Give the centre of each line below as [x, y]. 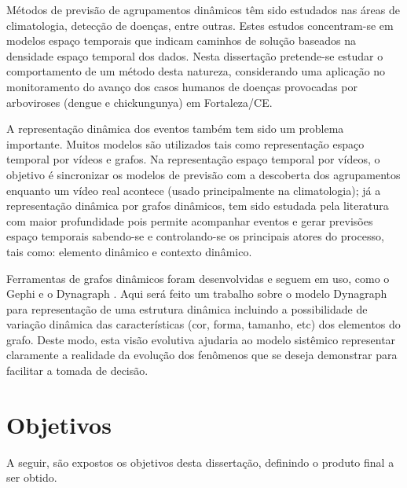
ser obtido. [32, 477]
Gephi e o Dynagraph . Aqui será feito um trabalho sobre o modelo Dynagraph [197, 294]
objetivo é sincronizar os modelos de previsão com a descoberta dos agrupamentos [203, 174]
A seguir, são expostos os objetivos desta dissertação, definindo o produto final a [200, 462]
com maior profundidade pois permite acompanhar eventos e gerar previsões [190, 220]
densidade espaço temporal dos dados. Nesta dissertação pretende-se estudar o [195, 55]
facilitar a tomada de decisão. [77, 371]
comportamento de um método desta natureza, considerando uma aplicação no [196, 71]
